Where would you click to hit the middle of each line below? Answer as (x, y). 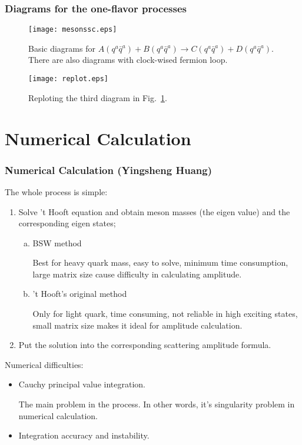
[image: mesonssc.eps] (73, 30)
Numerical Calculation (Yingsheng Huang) (108, 170)
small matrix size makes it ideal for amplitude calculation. (137, 325)
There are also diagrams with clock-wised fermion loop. (128, 60)
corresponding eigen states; (67, 223)
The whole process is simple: (56, 191)
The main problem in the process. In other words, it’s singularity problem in (157, 404)
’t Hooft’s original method (80, 294)
